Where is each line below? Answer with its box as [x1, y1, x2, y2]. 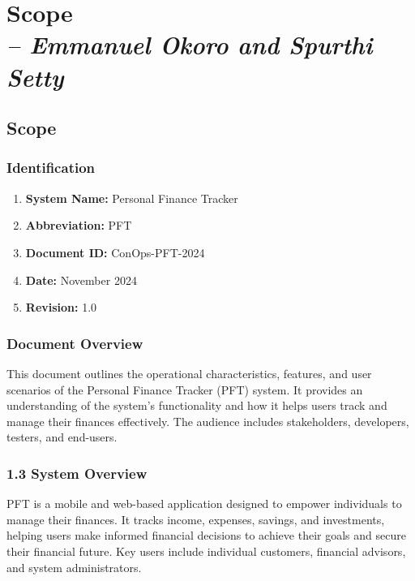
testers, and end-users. [6, 428, 118, 445]
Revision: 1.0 [25, 299, 97, 316]
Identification [6, 157, 96, 178]
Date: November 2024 [25, 271, 137, 288]
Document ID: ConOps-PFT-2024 [25, 243, 205, 260]
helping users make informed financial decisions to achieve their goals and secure [6, 527, 406, 544]
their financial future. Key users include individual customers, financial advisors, [6, 542, 406, 559]
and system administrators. [6, 558, 142, 575]
